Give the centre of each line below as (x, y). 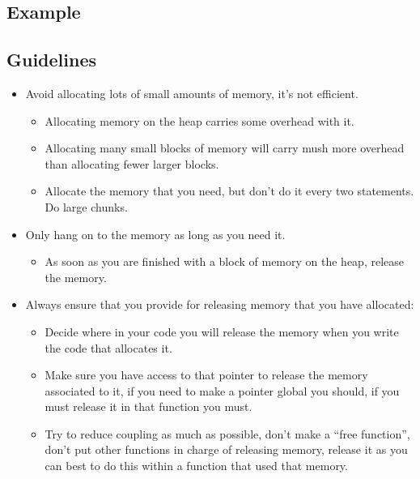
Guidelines (52, 60)
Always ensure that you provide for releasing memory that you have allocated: (220, 304)
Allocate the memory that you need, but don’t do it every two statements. (229, 191)
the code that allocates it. (108, 347)
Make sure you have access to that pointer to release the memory (206, 375)
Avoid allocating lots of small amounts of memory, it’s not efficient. (192, 93)
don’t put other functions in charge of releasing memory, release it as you (226, 449)
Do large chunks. (86, 206)
